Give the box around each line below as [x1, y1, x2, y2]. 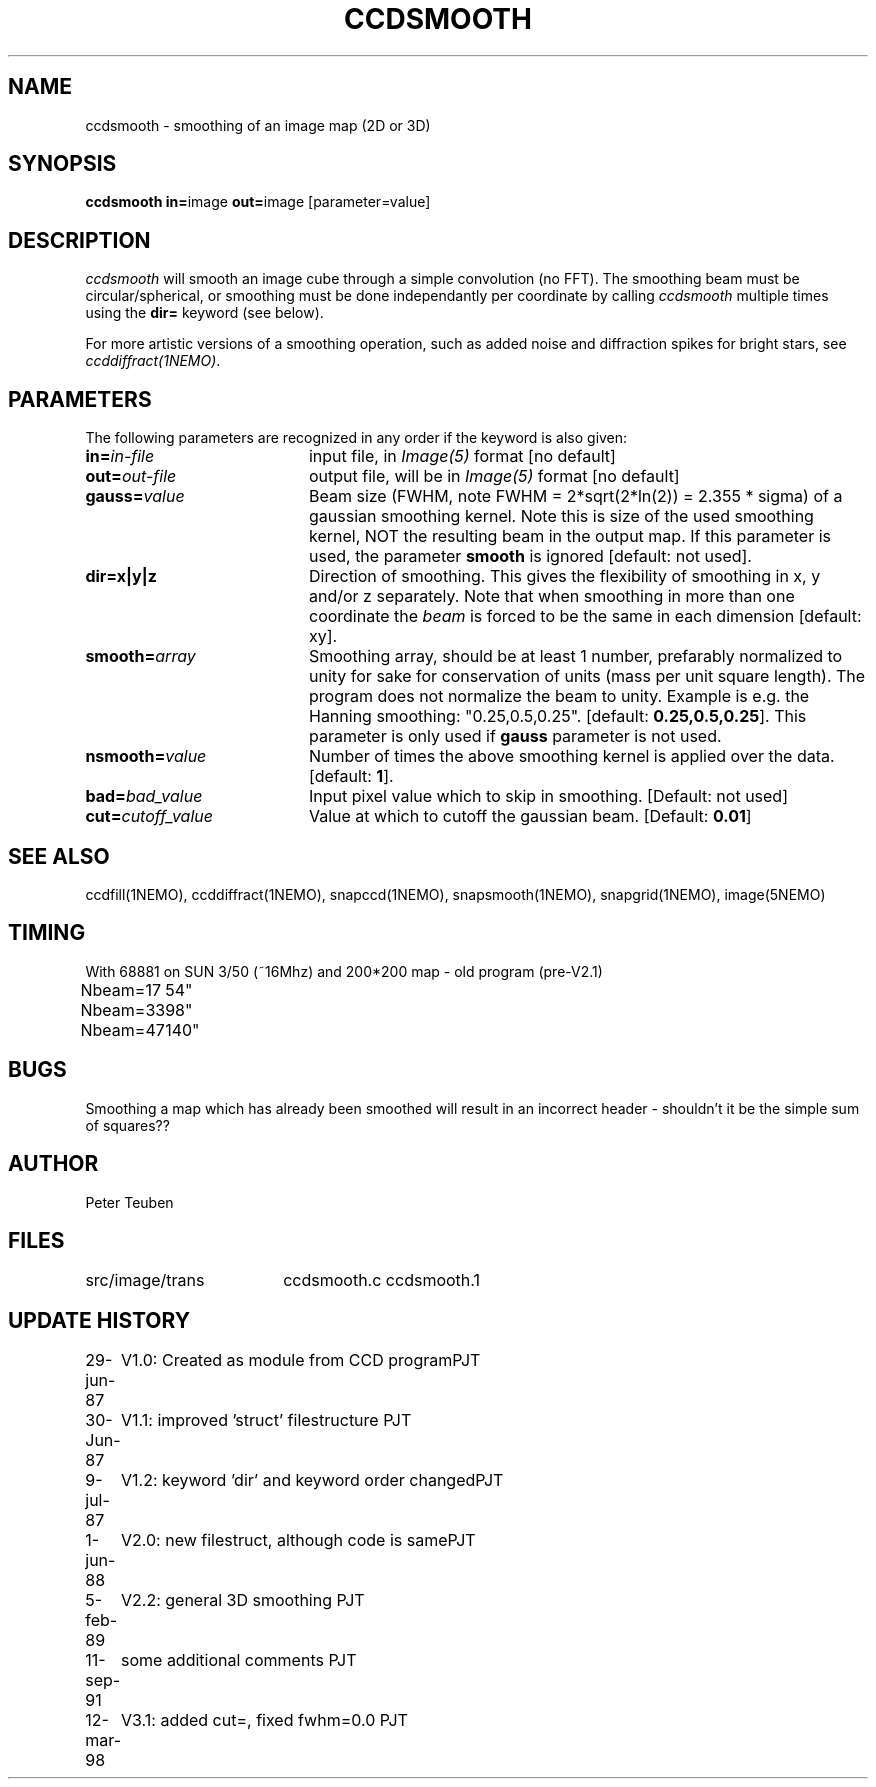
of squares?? [85, 1116, 170, 1134]
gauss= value [85, 486, 185, 507]
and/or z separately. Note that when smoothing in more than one [308, 586, 795, 607]
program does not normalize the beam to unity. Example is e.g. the [308, 686, 810, 707]
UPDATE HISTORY [8, 1307, 191, 1333]
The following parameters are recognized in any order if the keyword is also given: [85, 429, 628, 447]
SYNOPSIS [8, 151, 117, 177]
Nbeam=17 [80, 979, 161, 1000]
